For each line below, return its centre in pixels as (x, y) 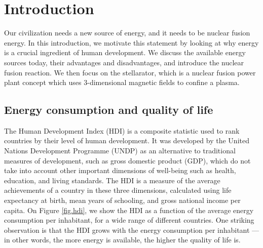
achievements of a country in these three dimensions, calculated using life (118, 190)
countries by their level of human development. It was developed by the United (127, 140)
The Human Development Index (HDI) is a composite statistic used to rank (122, 130)
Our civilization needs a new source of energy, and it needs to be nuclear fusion (127, 33)
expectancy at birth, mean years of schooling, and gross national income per (122, 200)
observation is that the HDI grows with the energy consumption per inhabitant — (132, 230)
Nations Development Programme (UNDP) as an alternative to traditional (120, 151)
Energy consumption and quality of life (109, 110)
